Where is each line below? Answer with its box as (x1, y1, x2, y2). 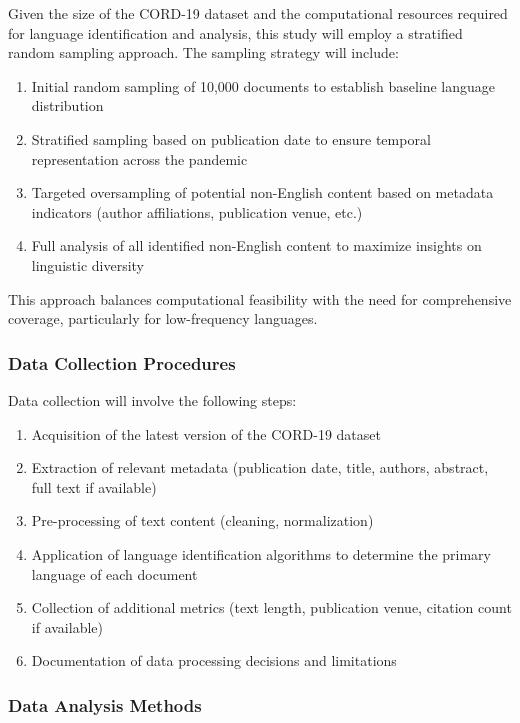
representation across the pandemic (31, 148, 248, 169)
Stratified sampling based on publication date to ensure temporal (31, 128, 431, 149)
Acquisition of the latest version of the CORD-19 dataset (31, 423, 381, 444)
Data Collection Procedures (8, 350, 236, 375)
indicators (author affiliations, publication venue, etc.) (31, 201, 363, 222)
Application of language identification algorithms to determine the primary (31, 543, 491, 564)
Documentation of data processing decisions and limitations (31, 650, 397, 671)
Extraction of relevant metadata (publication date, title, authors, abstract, (31, 457, 489, 478)
